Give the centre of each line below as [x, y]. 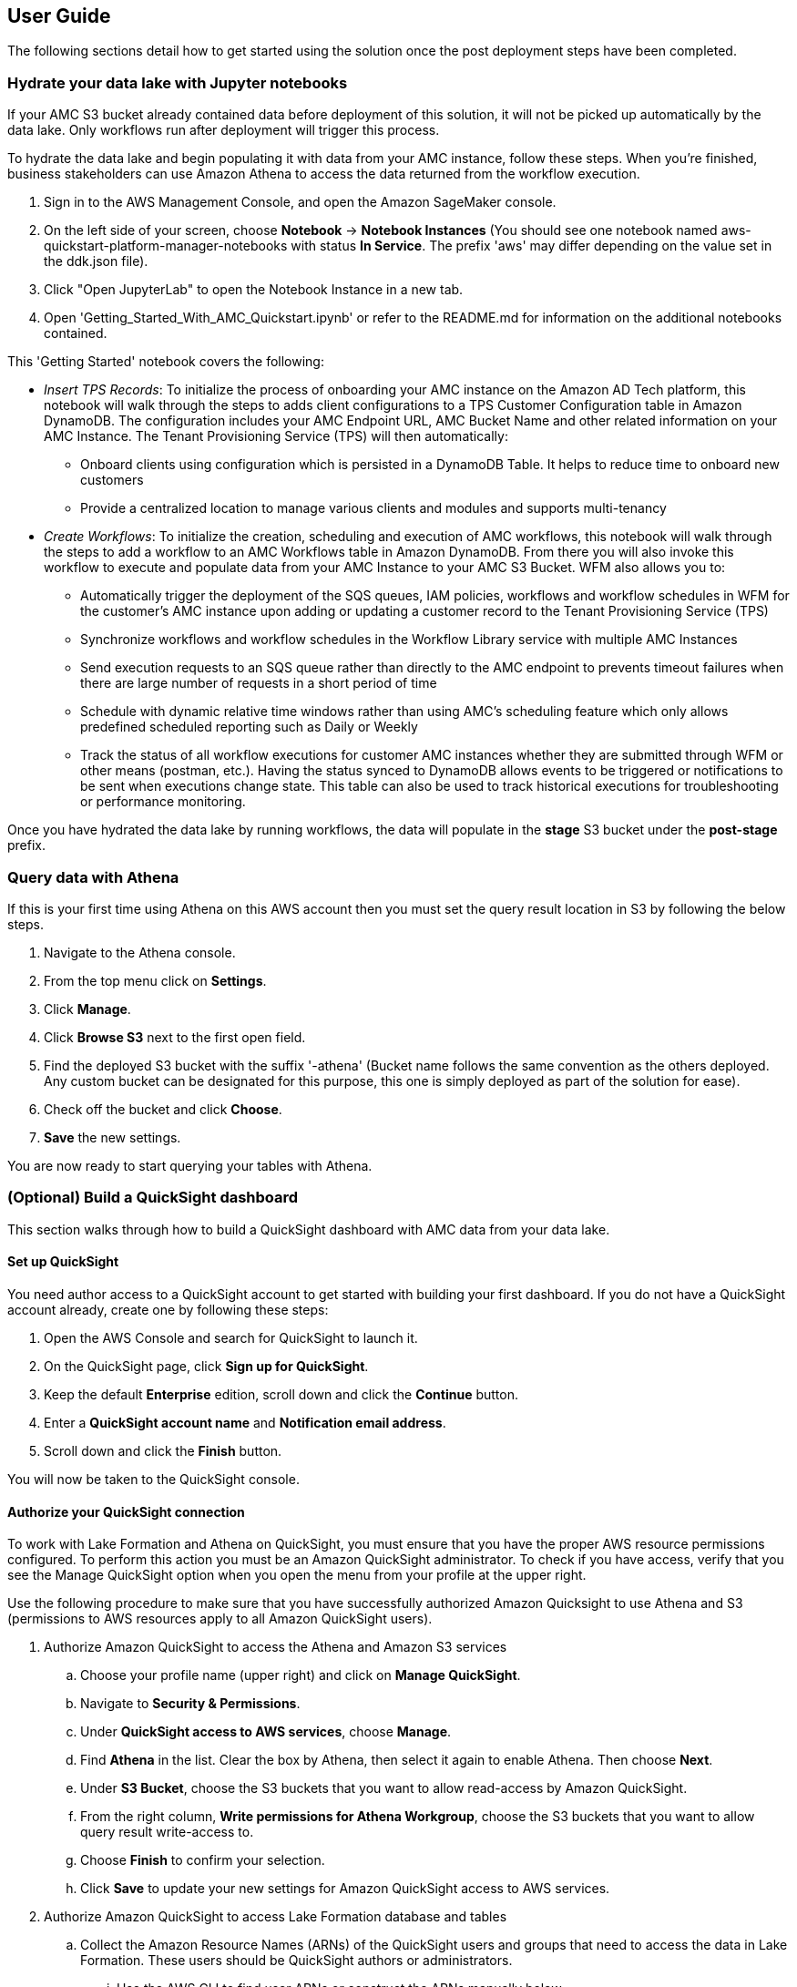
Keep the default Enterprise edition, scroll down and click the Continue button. [281, 1394]
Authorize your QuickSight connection [126, 1511]
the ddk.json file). [96, 261]
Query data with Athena [93, 877]
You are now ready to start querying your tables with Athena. [190, 1165]
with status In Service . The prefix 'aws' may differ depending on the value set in [531, 246]
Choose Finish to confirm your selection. [203, 1860]
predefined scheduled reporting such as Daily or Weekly [249, 727]
